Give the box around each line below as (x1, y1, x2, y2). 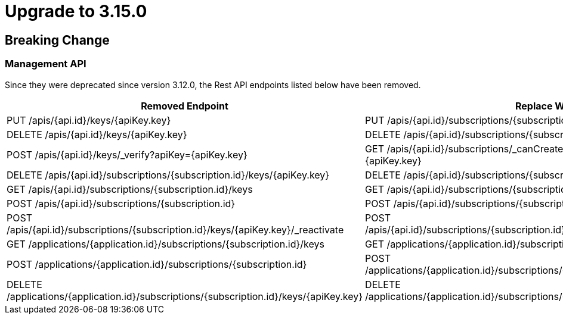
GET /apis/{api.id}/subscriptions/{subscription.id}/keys (7, 183, 253, 195)
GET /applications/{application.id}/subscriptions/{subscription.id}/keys (7, 237, 324, 250)
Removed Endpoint (141, 99, 228, 112)
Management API (5, 58, 86, 70)
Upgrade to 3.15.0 (5, 1, 147, 21)
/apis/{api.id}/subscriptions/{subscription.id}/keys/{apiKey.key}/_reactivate (7, 223, 344, 236)
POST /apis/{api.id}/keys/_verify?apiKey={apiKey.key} (7, 148, 248, 161)
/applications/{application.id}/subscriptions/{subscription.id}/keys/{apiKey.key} (7, 290, 363, 302)
